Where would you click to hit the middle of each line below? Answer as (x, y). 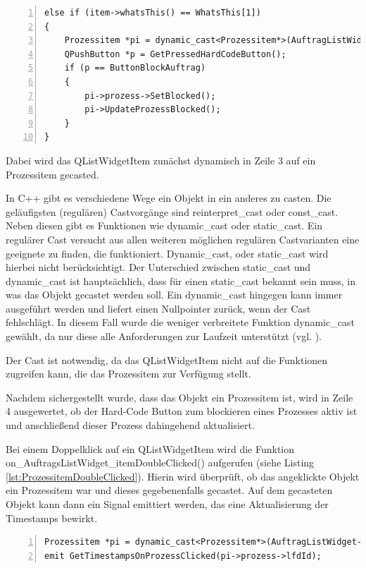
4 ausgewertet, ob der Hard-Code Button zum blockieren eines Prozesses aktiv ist (182, 411)
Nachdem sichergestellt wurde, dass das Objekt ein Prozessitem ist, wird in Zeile (179, 397)
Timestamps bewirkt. (52, 518)
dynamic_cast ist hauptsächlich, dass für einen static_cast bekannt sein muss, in (181, 280)
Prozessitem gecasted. (52, 174)
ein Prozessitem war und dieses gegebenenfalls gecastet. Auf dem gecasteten (169, 490)
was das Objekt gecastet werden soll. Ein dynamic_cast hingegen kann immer (174, 295)
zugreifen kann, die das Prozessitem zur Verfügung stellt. (128, 374)
